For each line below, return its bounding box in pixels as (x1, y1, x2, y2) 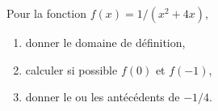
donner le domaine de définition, (25, 34, 186, 50)
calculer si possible (25, 61, 118, 78)
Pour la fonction (6, 5, 87, 21)
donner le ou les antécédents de (25, 88, 180, 105)
